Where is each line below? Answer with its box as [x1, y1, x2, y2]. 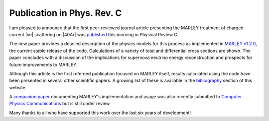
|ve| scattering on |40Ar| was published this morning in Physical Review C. [25, 31, 179, 37]
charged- [226, 25, 246, 31]
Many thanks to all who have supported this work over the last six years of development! [9, 110, 191, 116]
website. [9, 84, 27, 90]
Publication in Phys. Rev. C [9, 7, 122, 18]
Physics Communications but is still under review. [9, 101, 111, 107]
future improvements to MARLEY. [9, 61, 78, 67]
